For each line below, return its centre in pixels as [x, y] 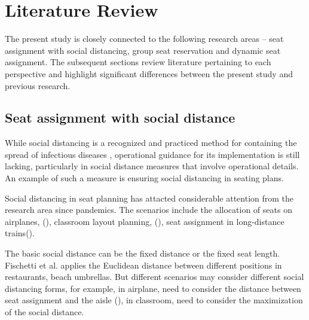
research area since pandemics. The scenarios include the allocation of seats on [149, 210]
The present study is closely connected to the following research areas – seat [144, 39]
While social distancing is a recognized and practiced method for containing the [151, 143]
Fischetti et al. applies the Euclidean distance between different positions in [143, 265]
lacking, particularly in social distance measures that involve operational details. [152, 166]
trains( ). [20, 233]
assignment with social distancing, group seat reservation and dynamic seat [143, 50]
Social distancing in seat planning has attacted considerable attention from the [149, 198]
